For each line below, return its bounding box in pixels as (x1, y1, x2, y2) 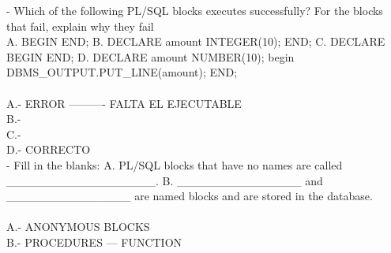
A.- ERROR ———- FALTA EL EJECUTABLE (6, 95, 242, 111)
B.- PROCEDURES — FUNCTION (6, 233, 182, 250)
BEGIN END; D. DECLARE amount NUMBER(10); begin (6, 48, 295, 65)
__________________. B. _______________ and (6, 172, 323, 188)
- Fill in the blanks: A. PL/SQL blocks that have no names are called (6, 156, 343, 173)
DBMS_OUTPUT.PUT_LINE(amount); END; (6, 64, 238, 80)
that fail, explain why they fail (6, 17, 154, 34)
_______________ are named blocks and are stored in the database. (6, 188, 373, 204)
